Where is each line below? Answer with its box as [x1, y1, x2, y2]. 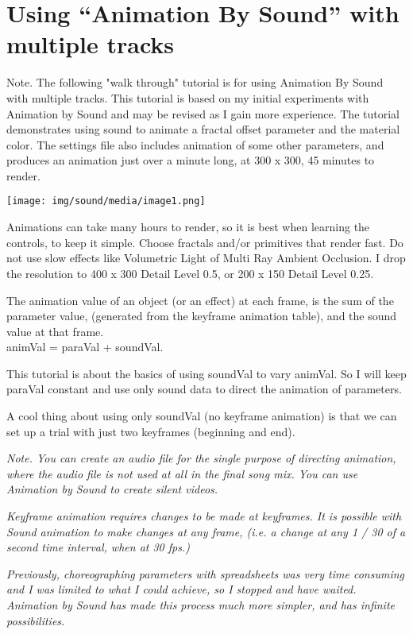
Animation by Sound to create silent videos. [6, 481, 218, 497]
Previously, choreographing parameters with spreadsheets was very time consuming [6, 565, 404, 582]
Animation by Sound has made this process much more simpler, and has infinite [6, 597, 396, 613]
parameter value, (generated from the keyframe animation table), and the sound [6, 307, 397, 324]
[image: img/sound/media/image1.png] [6, 195, 206, 207]
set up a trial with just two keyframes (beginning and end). [6, 423, 295, 439]
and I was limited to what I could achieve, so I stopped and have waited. [6, 581, 357, 597]
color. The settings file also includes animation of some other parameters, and [6, 136, 384, 153]
